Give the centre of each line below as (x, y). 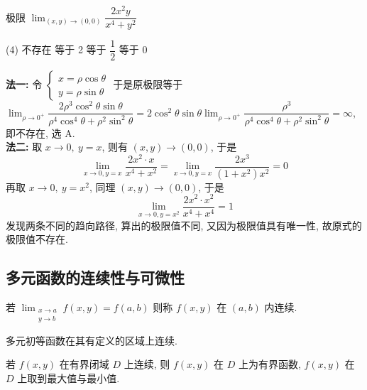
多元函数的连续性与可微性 (95, 277)
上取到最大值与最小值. (69, 378)
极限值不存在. (37, 239)
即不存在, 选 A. (40, 132)
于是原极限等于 (148, 84)
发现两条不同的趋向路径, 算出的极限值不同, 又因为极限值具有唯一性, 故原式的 (184, 225)
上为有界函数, (270, 364)
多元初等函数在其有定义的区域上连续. (92, 340)
